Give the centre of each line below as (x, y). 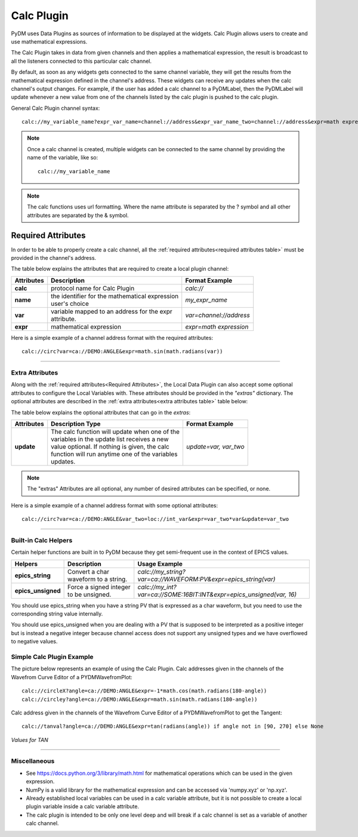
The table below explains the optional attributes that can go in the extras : (101, 412)
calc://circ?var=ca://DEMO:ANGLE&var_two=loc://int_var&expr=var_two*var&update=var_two (155, 519)
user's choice (70, 303)
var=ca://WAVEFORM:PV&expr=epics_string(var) (206, 579)
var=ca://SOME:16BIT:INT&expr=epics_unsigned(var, (212, 594)
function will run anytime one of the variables (114, 454)
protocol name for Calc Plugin (93, 288)
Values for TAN (30, 740)
